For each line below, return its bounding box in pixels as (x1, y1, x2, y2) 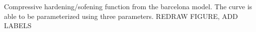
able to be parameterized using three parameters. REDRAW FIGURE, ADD (4, 11, 238, 21)
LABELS (4, 20, 32, 31)
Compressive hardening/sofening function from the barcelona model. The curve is (4, 1, 253, 11)
